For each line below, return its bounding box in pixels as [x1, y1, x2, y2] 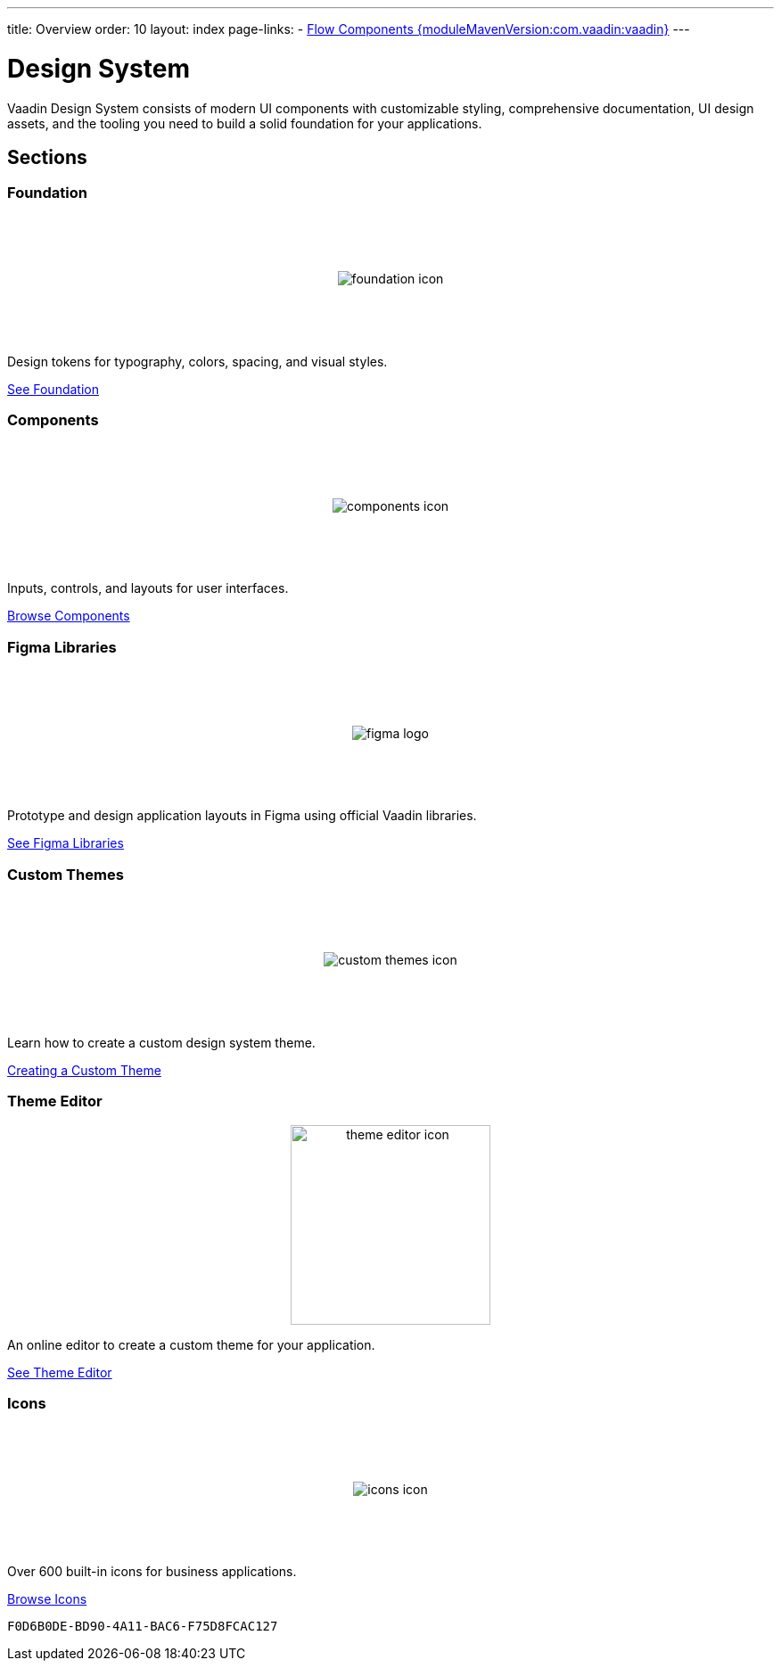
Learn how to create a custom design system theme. [7, 1034, 316, 1050]
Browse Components [7, 608, 130, 624]
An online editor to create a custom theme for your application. [7, 1336, 375, 1352]
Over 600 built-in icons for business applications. [7, 1564, 297, 1580]
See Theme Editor [7, 1364, 112, 1380]
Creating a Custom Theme [7, 1062, 161, 1078]
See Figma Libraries [7, 835, 124, 851]
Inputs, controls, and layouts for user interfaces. [7, 580, 289, 596]
